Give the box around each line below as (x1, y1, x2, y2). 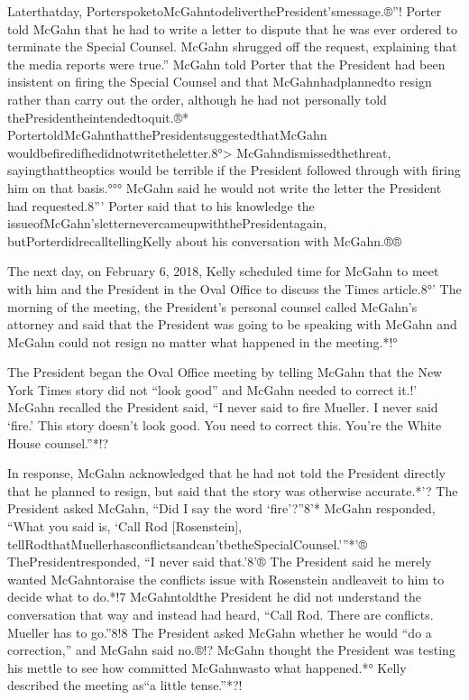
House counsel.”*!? (7, 433, 109, 452)
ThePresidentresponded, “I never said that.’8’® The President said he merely (7, 552, 432, 571)
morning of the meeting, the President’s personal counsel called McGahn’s (7, 297, 418, 316)
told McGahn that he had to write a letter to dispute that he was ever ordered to (7, 19, 457, 38)
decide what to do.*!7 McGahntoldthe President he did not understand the (7, 587, 422, 606)
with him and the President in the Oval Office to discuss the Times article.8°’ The (7, 279, 462, 298)
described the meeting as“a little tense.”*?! (7, 676, 243, 695)
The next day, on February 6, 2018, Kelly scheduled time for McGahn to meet (7, 262, 439, 281)
